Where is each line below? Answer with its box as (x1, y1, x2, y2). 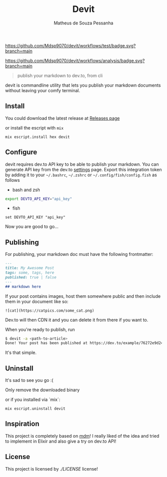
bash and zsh (12, 187, 41, 193)
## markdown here (5, 284, 41, 289)
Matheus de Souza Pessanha (54, 20, 113, 26)
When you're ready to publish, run (5, 326, 76, 332)
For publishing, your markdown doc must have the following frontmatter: (5, 251, 153, 257)
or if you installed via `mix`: (5, 397, 61, 403)
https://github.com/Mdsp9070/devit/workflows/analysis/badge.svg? (5, 57, 145, 63)
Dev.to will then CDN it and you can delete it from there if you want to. (5, 317, 149, 323)
